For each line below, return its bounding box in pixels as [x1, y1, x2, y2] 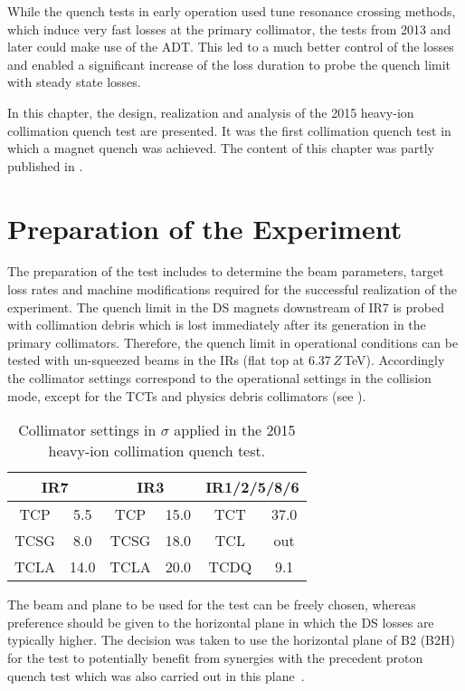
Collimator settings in [18, 419, 157, 441]
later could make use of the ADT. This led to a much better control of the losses [7, 37, 454, 56]
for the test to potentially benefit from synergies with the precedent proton [7, 648, 423, 667]
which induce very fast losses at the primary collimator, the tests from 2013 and [7, 19, 451, 38]
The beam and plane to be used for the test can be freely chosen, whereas [7, 595, 416, 614]
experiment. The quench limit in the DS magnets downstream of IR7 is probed [7, 297, 444, 316]
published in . [7, 156, 83, 175]
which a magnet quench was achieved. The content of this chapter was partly [7, 139, 434, 158]
